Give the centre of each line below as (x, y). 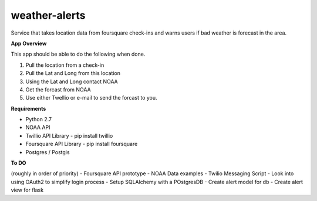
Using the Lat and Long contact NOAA (72, 81)
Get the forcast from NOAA (58, 89)
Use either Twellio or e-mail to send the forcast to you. (92, 98)
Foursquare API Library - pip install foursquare (82, 144)
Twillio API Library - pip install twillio (69, 135)
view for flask (27, 190)
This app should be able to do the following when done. (78, 54)
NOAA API (38, 127)
